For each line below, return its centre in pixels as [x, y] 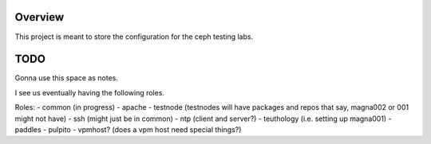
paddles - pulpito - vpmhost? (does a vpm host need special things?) [128, 129]
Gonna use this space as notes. [67, 78]
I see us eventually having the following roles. [90, 92]
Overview [40, 17]
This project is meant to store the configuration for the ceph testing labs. [134, 37]
